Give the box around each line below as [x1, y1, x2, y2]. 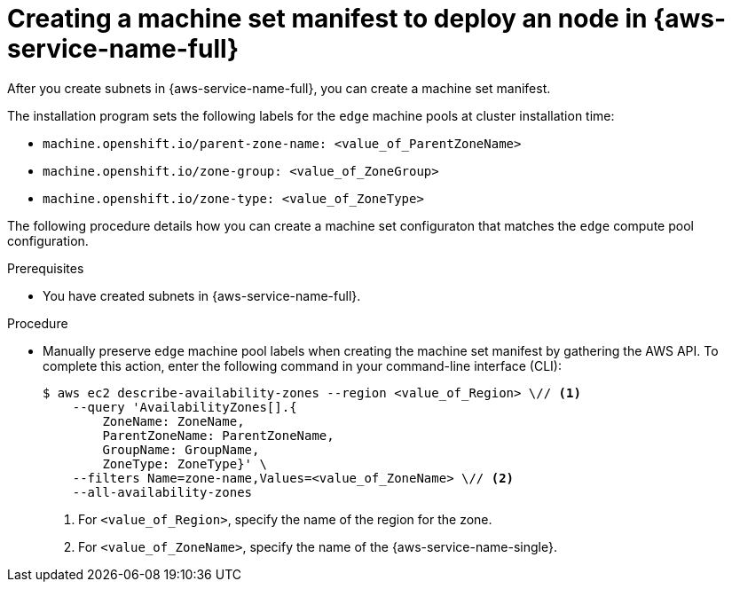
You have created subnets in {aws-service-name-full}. [43, 287, 361, 303]
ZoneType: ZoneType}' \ [102, 456, 267, 471]
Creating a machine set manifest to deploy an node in [7, 4, 648, 34]
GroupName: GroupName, [102, 442, 260, 457]
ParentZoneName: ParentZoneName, [102, 428, 335, 443]
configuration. [7, 232, 89, 248]
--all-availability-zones [72, 484, 253, 499]
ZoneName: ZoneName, [102, 413, 245, 428]
